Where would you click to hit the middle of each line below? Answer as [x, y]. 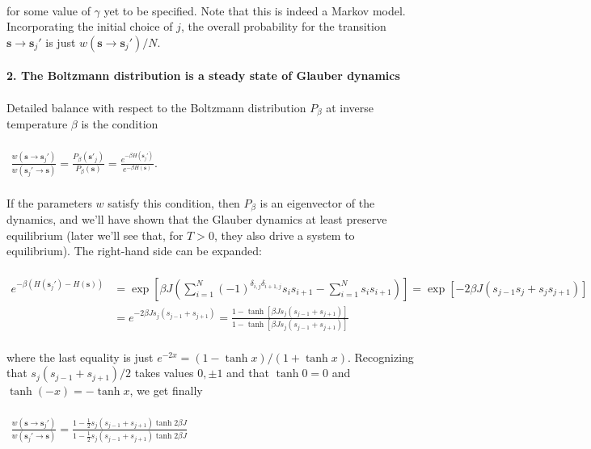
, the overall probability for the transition [283, 26]
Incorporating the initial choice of [90, 26]
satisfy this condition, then [174, 202]
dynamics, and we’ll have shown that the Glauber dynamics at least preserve [197, 219]
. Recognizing [381, 357]
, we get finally [166, 390]
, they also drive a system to [284, 235]
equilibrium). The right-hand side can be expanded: [134, 251]
